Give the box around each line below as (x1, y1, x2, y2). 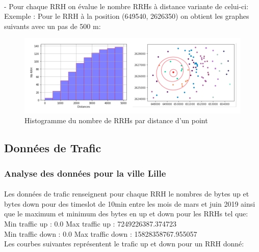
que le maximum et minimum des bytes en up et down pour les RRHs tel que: (4, 208, 248, 219)
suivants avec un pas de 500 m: (4, 20, 101, 31)
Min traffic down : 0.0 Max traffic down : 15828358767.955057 (4, 228, 197, 239)
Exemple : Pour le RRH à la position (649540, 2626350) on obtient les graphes (4, 11, 249, 21)
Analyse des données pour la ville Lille (4, 166, 166, 179)
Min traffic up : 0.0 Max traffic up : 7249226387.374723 (4, 218, 177, 229)
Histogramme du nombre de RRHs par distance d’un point (24, 115, 208, 126)
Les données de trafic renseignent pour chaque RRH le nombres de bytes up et (4, 188, 249, 199)
